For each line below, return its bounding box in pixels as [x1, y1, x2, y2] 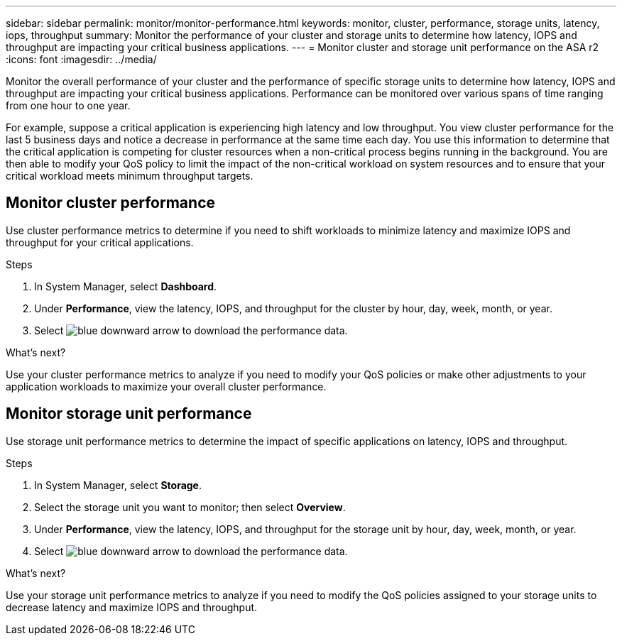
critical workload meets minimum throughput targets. [6, 170, 253, 182]
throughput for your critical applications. [6, 236, 194, 248]
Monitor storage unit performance [6, 405, 252, 423]
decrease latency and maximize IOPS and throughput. [6, 601, 258, 613]
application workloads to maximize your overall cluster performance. [6, 380, 327, 393]
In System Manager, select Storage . [34, 478, 202, 491]
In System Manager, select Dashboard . [34, 280, 217, 292]
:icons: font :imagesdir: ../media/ [6, 53, 157, 65]
